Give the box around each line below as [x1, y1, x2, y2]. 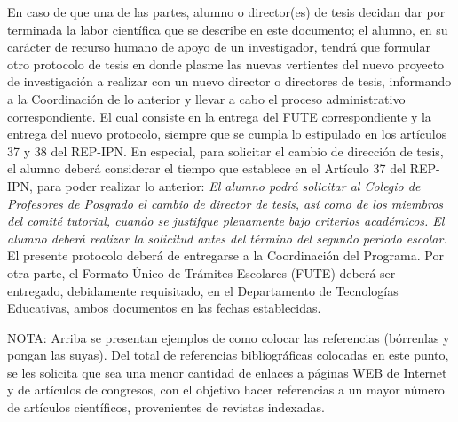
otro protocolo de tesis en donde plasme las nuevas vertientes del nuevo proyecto [7, 54, 445, 73]
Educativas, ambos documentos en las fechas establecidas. [7, 299, 321, 317]
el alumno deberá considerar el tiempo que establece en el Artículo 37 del [7, 159, 407, 178]
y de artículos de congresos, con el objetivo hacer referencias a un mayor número [7, 380, 445, 399]
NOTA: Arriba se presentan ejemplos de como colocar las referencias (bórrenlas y [7, 328, 450, 346]
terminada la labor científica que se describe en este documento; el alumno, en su [7, 20, 448, 38]
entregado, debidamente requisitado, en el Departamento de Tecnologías [7, 281, 399, 299]
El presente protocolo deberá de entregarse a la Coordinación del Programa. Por [7, 246, 444, 265]
